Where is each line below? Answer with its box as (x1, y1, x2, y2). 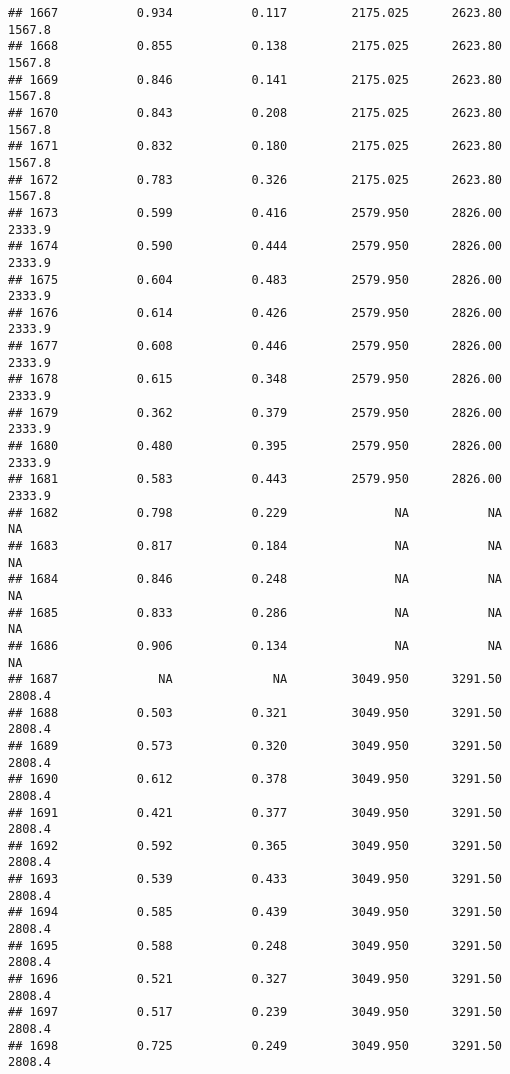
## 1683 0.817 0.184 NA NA (8, 539, 502, 553)
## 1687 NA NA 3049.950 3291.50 (8, 672, 502, 687)
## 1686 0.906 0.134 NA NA (8, 638, 502, 653)
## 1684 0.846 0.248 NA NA (8, 572, 502, 587)
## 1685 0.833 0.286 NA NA (8, 605, 502, 620)
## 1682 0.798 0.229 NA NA (8, 505, 502, 520)
